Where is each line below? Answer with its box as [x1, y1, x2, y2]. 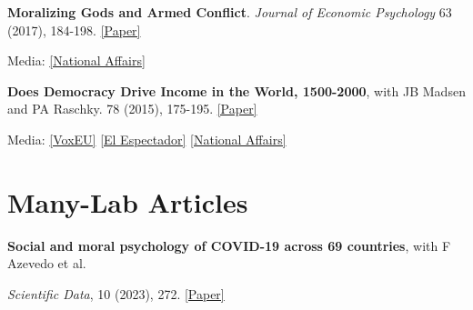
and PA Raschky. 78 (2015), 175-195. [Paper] [7, 99, 257, 118]
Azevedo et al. [7, 254, 86, 273]
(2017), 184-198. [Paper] [7, 20, 141, 39]
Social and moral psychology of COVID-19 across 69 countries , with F [7, 235, 451, 255]
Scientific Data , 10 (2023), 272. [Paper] [7, 284, 225, 303]
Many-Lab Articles [7, 183, 248, 220]
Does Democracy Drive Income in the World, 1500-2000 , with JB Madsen [7, 81, 466, 100]
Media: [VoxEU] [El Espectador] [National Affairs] [7, 129, 287, 148]
